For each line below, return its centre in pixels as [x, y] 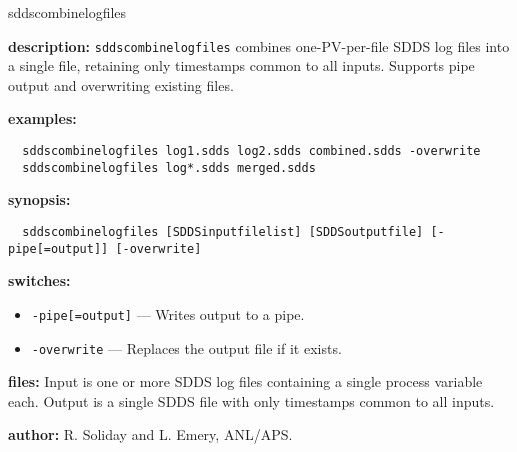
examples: [42, 118]
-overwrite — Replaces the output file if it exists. [186, 347]
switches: [39, 280]
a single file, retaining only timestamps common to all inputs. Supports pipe [241, 65]
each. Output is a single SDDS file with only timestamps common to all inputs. [251, 400]
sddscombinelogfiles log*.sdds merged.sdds [169, 167]
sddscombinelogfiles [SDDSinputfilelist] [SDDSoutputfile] [223, 231]
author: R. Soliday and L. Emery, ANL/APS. [150, 434]
